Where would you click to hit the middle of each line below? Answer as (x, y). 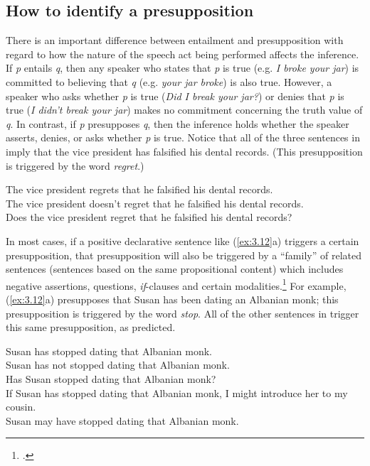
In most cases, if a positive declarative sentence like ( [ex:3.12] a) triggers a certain (183, 240)
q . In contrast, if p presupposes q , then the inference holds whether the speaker (178, 123)
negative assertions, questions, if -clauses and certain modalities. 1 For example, (176, 284)
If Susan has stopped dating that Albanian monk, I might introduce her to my (177, 392)
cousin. (21, 407)
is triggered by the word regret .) (75, 165)
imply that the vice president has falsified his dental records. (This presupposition (184, 151)
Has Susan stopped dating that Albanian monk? (111, 378)
